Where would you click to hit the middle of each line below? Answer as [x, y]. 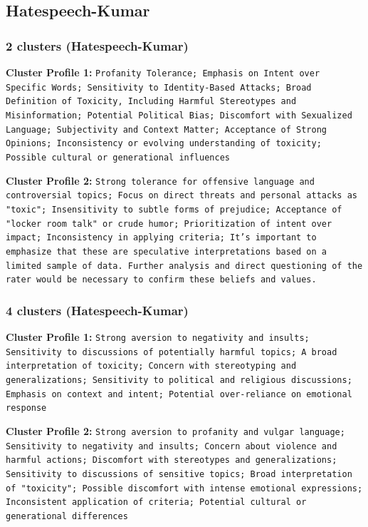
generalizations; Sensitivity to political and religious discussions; [179, 380]
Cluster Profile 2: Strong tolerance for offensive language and [160, 180]
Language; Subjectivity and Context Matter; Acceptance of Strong [167, 129]
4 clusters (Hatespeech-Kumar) [97, 310]
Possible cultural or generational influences [118, 157]
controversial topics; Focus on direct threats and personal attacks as [182, 196]
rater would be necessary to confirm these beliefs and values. [161, 280]
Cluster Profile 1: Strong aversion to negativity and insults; [158, 337]
